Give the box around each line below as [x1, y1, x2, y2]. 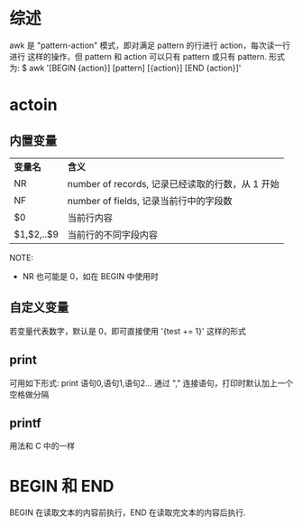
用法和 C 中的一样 [9, 440, 76, 452]
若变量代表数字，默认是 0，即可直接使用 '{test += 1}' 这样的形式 [9, 325, 246, 336]
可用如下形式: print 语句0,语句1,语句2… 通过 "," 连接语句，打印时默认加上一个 [9, 377, 294, 389]
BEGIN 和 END [9, 475, 114, 496]
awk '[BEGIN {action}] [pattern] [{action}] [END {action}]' [28, 62, 242, 73]
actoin [9, 95, 58, 116]
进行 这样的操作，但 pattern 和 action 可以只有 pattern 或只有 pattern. [9, 51, 268, 61]
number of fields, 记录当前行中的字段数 [67, 194, 233, 207]
